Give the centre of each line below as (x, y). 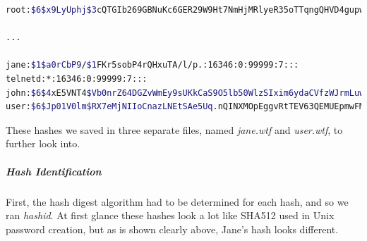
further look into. (43, 143)
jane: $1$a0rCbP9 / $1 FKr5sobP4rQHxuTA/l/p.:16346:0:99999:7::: (152, 65)
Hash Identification (54, 171)
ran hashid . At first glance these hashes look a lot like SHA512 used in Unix (170, 215)
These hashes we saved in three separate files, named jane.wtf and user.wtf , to (174, 129)
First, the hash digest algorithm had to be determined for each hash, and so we (177, 201)
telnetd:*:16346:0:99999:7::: (77, 79)
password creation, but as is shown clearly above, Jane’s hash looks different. (172, 229)
